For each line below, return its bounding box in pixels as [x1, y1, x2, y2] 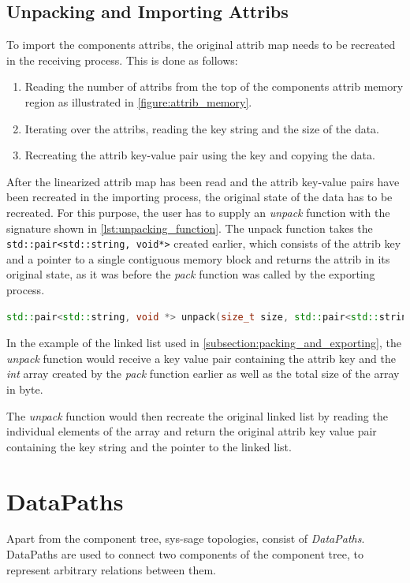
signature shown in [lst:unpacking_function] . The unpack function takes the [6, 219, 373, 236]
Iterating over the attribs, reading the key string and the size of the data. [24, 120, 379, 136]
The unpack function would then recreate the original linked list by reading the [6, 407, 388, 424]
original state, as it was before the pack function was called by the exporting [6, 266, 375, 282]
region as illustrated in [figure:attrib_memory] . [24, 93, 252, 110]
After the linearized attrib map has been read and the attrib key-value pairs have [6, 173, 400, 189]
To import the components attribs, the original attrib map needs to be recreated [6, 36, 396, 53]
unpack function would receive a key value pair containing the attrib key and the [6, 349, 396, 366]
